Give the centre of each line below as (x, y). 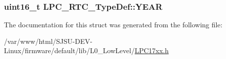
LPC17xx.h (151, 50)
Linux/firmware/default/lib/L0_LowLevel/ (69, 50)
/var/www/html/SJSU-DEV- (48, 41)
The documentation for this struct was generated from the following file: (113, 25)
